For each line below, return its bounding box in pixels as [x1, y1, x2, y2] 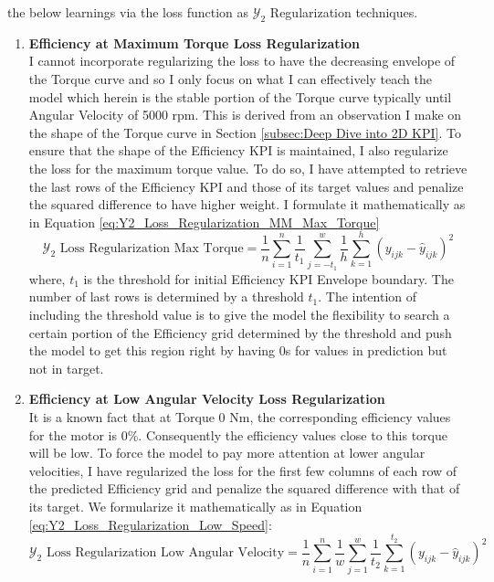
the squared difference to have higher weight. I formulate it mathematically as [28, 195, 466, 214]
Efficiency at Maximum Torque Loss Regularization [28, 33, 361, 52]
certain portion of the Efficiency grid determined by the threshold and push [28, 323, 452, 342]
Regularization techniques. [269, 3, 418, 21]
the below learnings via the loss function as [7, 3, 249, 21]
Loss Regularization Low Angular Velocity [46, 546, 285, 560]
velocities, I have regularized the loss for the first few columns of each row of [28, 460, 457, 480]
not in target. [28, 358, 104, 377]
